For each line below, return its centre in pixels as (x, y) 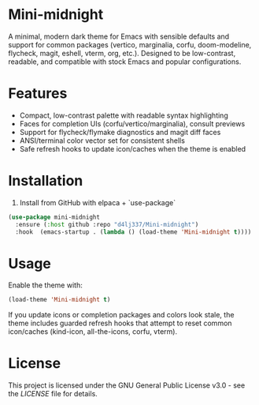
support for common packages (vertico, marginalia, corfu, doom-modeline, (130, 44)
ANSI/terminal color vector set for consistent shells (102, 141)
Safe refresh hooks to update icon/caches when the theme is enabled (133, 148)
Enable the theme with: (45, 285)
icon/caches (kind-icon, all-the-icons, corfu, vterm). (93, 332)
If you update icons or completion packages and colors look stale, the (121, 315)
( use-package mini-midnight (54, 217)
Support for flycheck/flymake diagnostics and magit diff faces (120, 132)
